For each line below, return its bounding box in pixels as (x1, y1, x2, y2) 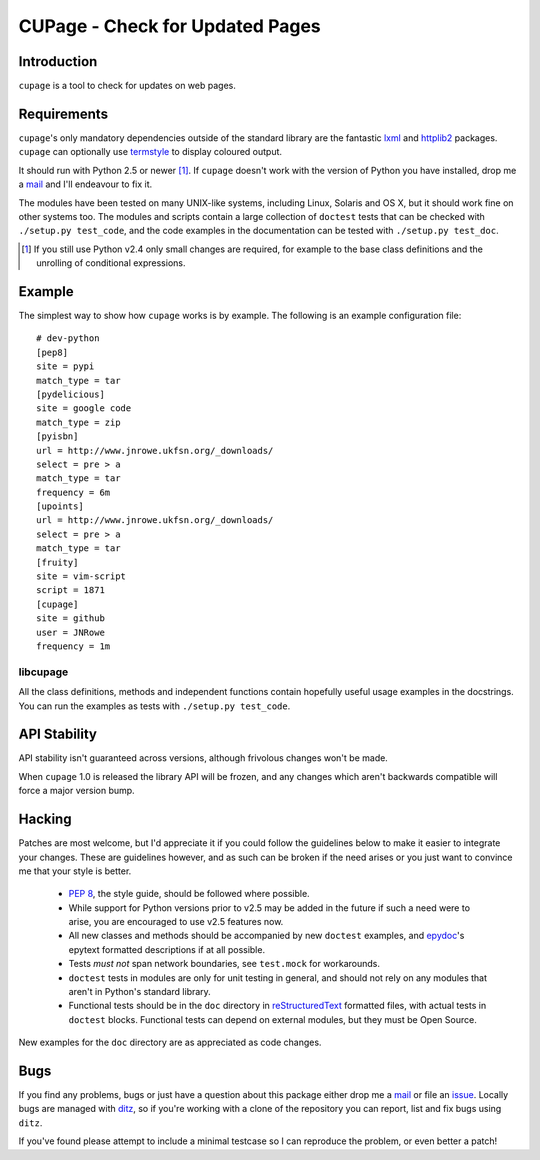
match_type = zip (36, 416, 121, 428)
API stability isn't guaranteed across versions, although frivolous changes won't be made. (18, 752, 389, 764)
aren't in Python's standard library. (68, 986, 212, 998)
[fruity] (36, 556, 79, 568)
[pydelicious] (36, 388, 105, 400)
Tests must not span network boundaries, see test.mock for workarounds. (68, 958, 380, 970)
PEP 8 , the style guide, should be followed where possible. (68, 888, 310, 900)
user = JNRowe (36, 626, 105, 638)
